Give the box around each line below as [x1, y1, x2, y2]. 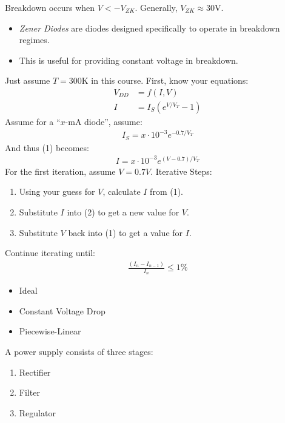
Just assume [5, 74, 50, 87]
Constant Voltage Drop [19, 304, 106, 317]
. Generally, [135, 1, 178, 13]
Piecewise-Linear [19, 325, 81, 337]
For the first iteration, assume [5, 164, 116, 177]
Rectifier [19, 365, 51, 378]
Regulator [19, 406, 56, 419]
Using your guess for [19, 185, 95, 198]
